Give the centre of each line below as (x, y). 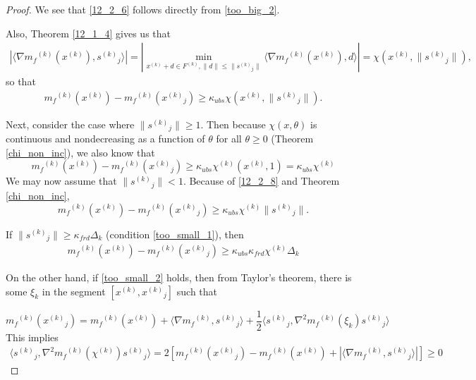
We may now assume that (61, 181)
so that (21, 81)
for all (229, 139)
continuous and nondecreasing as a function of (105, 139)
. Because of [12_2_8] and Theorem (261, 181)
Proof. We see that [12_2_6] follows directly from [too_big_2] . (143, 9)
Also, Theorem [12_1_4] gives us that (88, 33)
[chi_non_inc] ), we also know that (80, 152)
